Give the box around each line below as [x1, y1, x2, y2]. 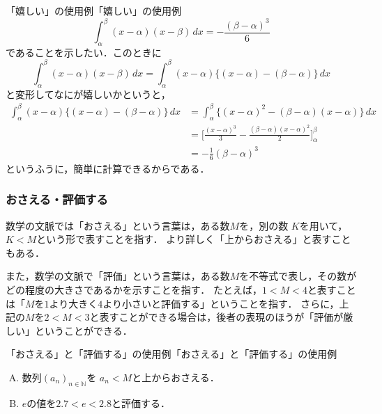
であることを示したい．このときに [6, 45, 162, 59]
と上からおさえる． [132, 369, 220, 384]
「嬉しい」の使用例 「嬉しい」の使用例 [6, 3, 181, 17]
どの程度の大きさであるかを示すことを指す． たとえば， [6, 282, 262, 296]
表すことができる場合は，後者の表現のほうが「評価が [99, 310, 344, 324]
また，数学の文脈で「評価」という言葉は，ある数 [6, 269, 230, 283]
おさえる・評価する [6, 191, 108, 208]
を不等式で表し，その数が [239, 269, 357, 283]
